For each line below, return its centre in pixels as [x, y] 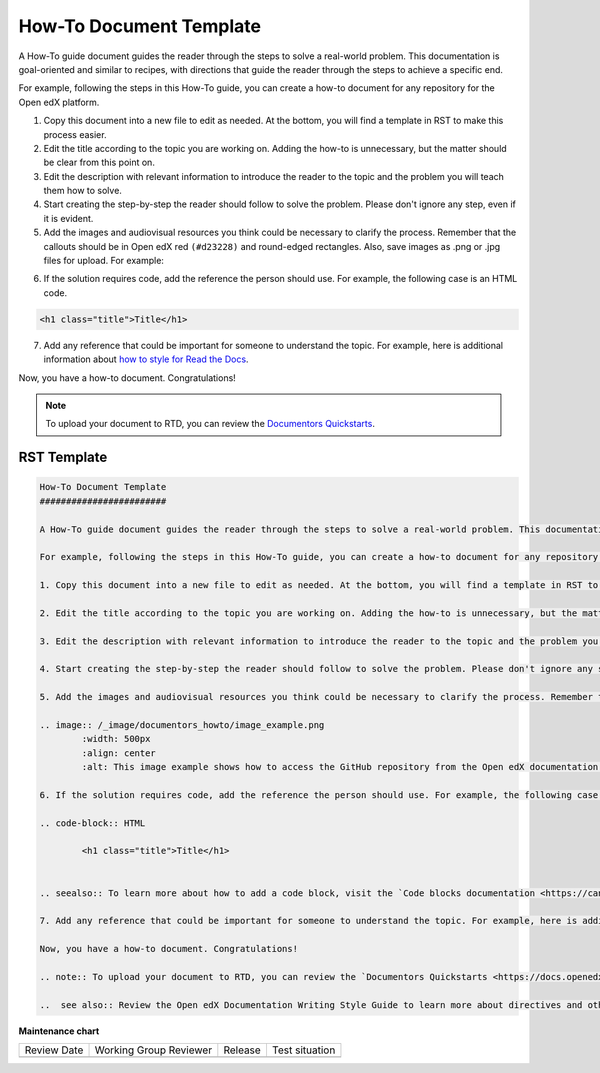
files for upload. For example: [104, 261]
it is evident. [68, 218]
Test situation [303, 1050]
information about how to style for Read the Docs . [146, 359]
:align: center [119, 753]
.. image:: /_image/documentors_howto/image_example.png [182, 724]
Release [242, 1050]
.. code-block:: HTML [92, 823]
